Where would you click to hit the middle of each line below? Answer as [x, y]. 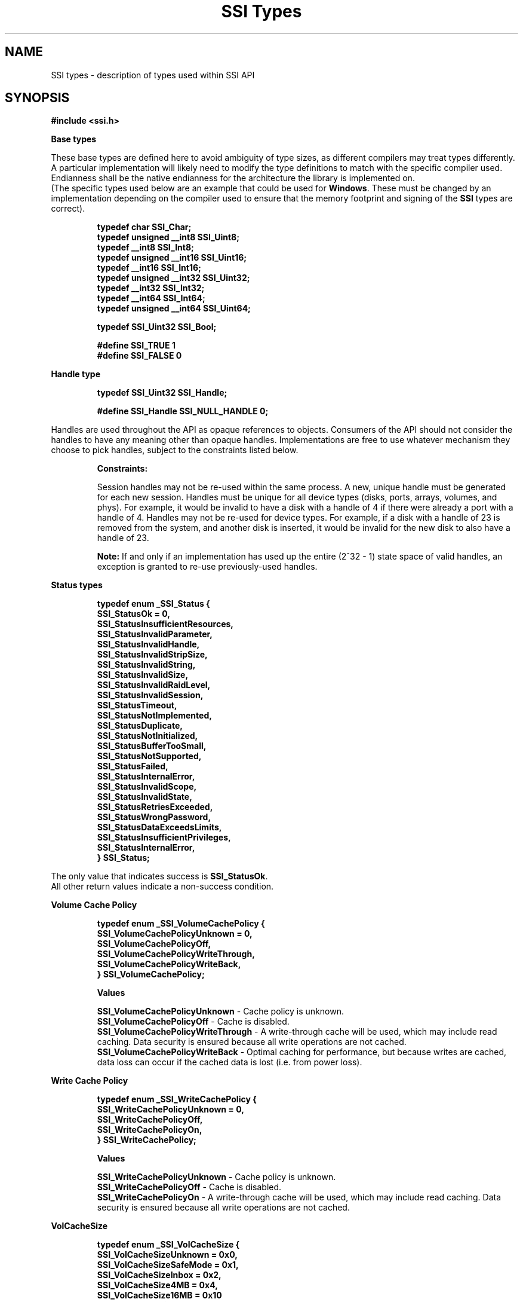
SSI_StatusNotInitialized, [147, 736]
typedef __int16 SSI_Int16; [149, 268]
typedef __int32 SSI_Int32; [151, 288]
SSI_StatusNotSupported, [149, 756]
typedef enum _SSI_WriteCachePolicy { [177, 1099]
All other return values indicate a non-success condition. [162, 887]
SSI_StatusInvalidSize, [143, 675]
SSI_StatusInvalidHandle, [148, 644]
